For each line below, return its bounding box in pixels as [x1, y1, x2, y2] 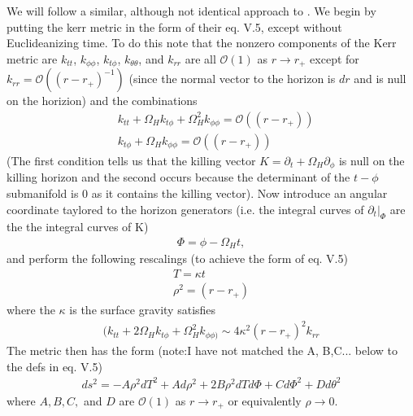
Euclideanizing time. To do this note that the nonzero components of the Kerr [7, 34, 397, 51]
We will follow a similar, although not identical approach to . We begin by [7, 2, 376, 19]
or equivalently [228, 392, 302, 409]
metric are [7, 50, 58, 67]
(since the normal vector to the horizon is [128, 70, 336, 87]
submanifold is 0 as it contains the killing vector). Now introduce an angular [7, 184, 388, 201]
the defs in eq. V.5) [7, 357, 102, 374]
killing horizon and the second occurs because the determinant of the [7, 169, 350, 186]
